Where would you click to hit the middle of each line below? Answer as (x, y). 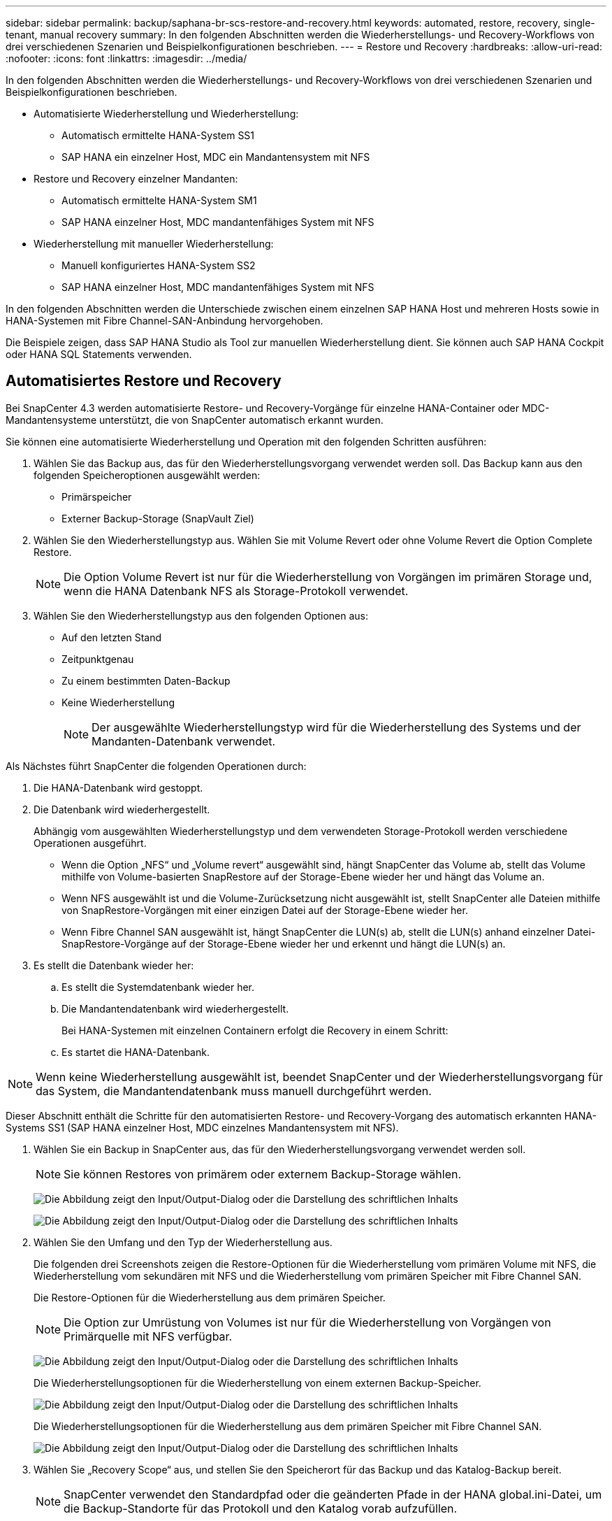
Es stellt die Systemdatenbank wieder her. (158, 987)
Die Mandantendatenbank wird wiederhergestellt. (175, 1008)
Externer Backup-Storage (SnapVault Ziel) (158, 518)
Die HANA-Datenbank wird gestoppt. (118, 787)
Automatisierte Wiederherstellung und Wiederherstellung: (166, 114)
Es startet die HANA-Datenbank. (136, 1052)
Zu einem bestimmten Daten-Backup (146, 680)
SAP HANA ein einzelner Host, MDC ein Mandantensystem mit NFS (216, 157)
